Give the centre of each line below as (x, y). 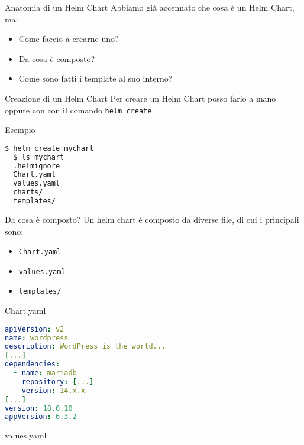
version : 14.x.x (54, 390)
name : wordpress (37, 338)
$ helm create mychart (49, 148)
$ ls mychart (39, 157)
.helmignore (37, 166)
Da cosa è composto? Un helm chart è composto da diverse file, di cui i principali (152, 219)
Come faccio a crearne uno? (69, 39)
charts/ (28, 192)
